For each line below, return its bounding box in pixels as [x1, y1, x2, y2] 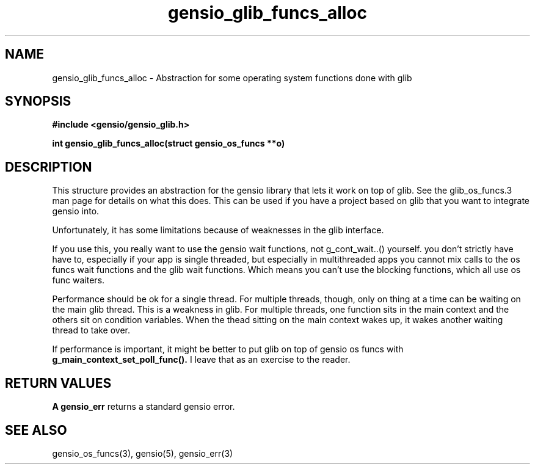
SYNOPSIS [5, 93, 71, 109]
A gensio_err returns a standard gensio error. [52, 401, 235, 412]
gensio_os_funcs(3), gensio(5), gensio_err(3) [52, 448, 233, 459]
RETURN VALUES [5, 375, 112, 391]
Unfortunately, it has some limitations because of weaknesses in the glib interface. [52, 225, 384, 236]
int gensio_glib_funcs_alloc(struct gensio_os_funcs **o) [52, 138, 285, 149]
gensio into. [52, 206, 100, 217]
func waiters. [52, 275, 105, 286]
